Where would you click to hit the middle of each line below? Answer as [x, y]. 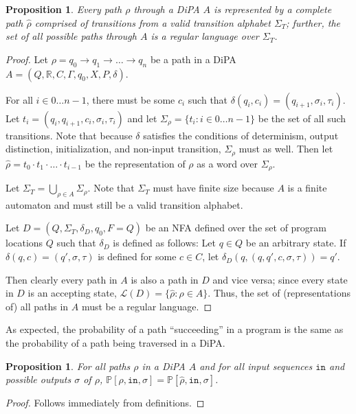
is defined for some [137, 256]
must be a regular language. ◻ [147, 306]
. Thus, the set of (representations [279, 293]
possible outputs [38, 379]
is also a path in [165, 279]
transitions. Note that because [69, 135]
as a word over [227, 163]
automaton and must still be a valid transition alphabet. [124, 204]
